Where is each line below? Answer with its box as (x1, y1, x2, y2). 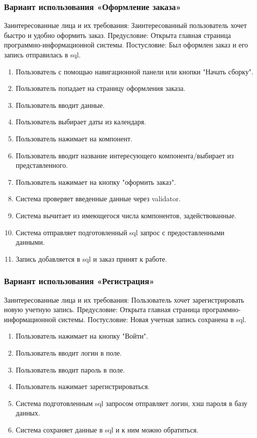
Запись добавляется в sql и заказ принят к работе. (15, 253, 167, 264)
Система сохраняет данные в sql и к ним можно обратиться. (15, 424, 199, 435)
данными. (15, 237, 45, 247)
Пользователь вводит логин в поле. (15, 347, 122, 358)
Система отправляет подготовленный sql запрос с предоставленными (15, 227, 225, 237)
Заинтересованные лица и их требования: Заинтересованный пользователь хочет (4, 20, 247, 30)
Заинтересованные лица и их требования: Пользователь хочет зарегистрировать (4, 294, 245, 305)
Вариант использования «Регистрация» (4, 275, 154, 287)
